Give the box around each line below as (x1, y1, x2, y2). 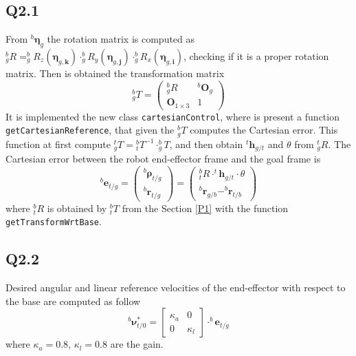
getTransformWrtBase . (5, 214, 102, 229)
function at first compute (5, 136, 111, 151)
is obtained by (47, 200, 107, 215)
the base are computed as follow (5, 293, 141, 308)
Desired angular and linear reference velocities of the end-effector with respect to (5, 280, 346, 295)
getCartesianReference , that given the (5, 123, 175, 137)
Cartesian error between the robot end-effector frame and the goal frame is (5, 151, 321, 166)
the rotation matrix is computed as (47, 32, 195, 46)
